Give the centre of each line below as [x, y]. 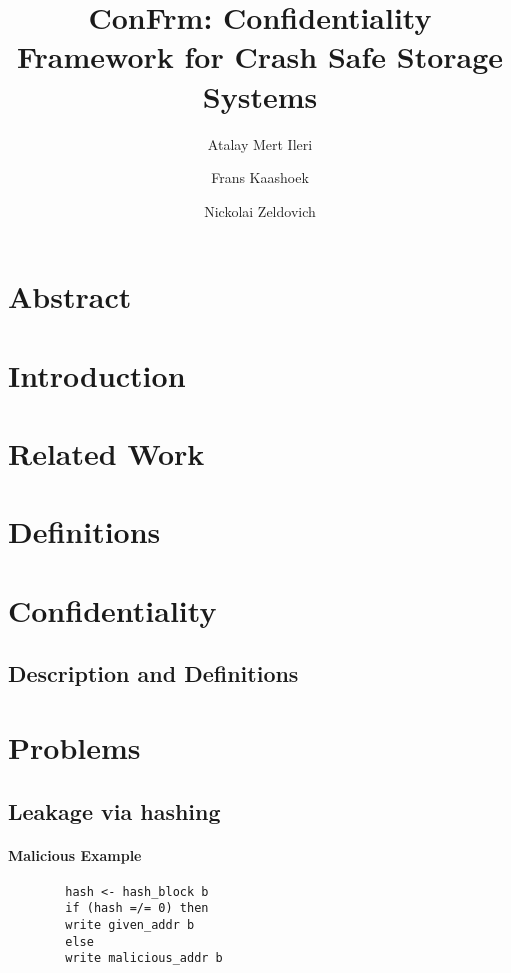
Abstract [70, 296]
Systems [260, 95]
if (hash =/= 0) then [137, 908]
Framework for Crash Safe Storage [260, 56]
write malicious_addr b [144, 958]
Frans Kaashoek [260, 177]
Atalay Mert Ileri [260, 143]
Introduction [97, 374]
